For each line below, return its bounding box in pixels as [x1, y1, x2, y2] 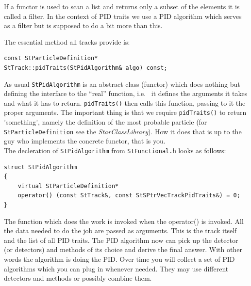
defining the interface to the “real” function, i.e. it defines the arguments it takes [4, 88, 248, 98]
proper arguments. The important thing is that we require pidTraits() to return [4, 107, 247, 117]
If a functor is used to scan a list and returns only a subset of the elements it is [4, 1, 240, 11]
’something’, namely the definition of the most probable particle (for [4, 117, 207, 127]
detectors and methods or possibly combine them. [4, 273, 152, 283]
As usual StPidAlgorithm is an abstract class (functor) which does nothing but [4, 79, 240, 89]
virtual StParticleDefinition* [17, 182, 119, 190]
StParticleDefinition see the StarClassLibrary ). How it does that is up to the [4, 126, 242, 136]
